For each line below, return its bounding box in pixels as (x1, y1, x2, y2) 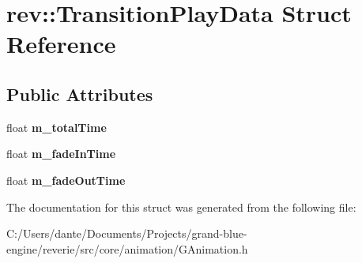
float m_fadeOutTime (6, 171, 126, 188)
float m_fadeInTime (6, 145, 116, 162)
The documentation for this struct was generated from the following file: (6, 198, 356, 215)
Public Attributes (6, 81, 153, 106)
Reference (6, 28, 116, 60)
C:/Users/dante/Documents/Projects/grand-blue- (6, 225, 247, 242)
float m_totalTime (6, 118, 107, 135)
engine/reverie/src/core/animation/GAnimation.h (6, 240, 248, 257)
